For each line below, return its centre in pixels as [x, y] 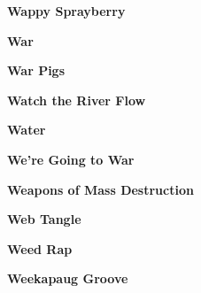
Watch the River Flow [77, 100]
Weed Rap [40, 248]
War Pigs [36, 70]
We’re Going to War [71, 159]
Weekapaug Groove [68, 278]
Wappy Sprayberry [66, 11]
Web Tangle [44, 219]
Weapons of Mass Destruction [100, 189]
